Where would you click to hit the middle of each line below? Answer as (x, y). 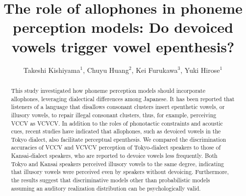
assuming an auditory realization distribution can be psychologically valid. (106, 188)
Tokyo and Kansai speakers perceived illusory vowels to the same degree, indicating (117, 163)
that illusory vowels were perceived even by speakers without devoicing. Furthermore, (120, 172)
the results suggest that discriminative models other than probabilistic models (111, 180)
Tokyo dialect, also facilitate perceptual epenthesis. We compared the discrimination (119, 139)
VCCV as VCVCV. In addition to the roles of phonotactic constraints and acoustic (117, 123)
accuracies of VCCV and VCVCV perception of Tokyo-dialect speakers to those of (116, 147)
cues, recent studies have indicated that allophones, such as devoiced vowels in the (116, 131)
